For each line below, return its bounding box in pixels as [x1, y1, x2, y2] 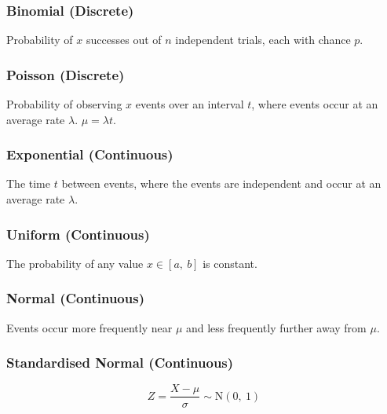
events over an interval [135, 96, 244, 112]
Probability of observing [6, 96, 122, 112]
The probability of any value [6, 255, 144, 271]
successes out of [86, 31, 162, 48]
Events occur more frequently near [6, 319, 173, 335]
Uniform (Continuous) [6, 224, 150, 244]
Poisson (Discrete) [6, 64, 125, 84]
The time [6, 175, 50, 192]
